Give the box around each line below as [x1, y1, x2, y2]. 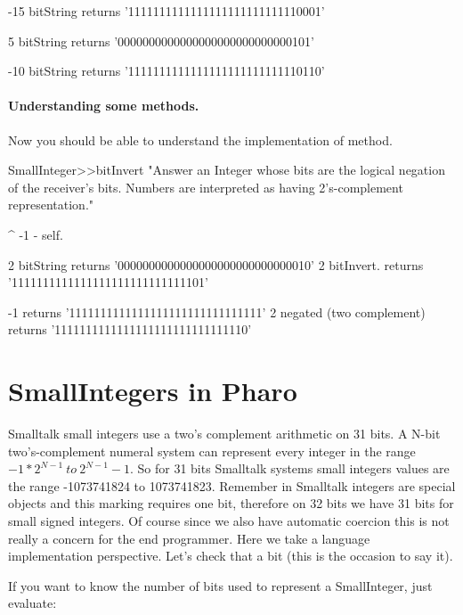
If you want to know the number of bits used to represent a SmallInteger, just [8, 576, 433, 594]
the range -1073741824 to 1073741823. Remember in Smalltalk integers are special [8, 476, 456, 495]
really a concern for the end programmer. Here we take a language [8, 529, 370, 547]
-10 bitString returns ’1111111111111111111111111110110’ [8, 61, 325, 80]
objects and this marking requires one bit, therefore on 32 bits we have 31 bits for [8, 494, 454, 512]
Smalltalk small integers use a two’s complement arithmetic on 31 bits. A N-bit [8, 424, 441, 443]
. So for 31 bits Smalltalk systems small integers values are [129, 459, 450, 478]
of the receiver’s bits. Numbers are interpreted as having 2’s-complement [8, 177, 403, 196]
